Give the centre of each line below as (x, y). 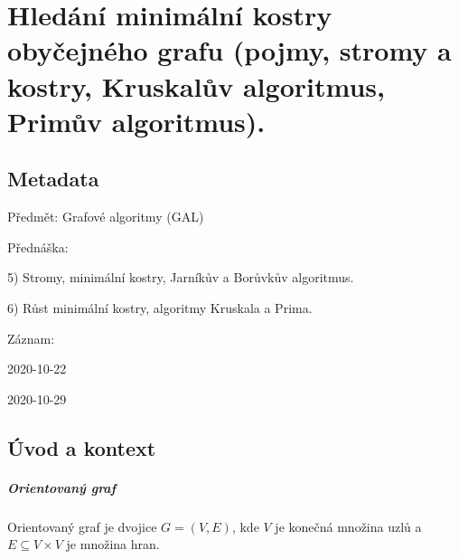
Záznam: (31, 338)
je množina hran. (113, 544)
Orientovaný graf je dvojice (82, 526)
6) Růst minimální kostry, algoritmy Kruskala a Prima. (160, 307)
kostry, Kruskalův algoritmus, (196, 85)
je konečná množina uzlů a (348, 526)
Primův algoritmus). (136, 121)
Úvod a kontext (82, 447)
